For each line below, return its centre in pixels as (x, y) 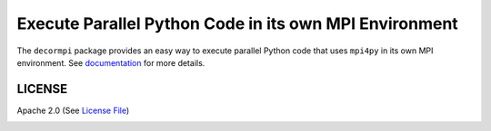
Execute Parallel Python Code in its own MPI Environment (237, 23)
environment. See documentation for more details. (111, 62)
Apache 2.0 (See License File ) (73, 110)
